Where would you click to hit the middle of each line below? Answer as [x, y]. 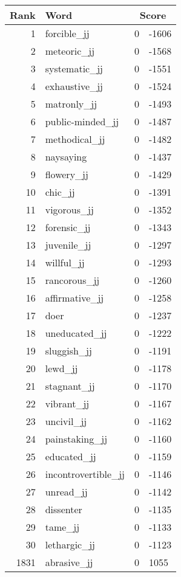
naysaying [66, 157]
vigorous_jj [69, 209]
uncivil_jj [66, 421]
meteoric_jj [70, 51]
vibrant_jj [67, 403]
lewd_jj [61, 368]
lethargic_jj [70, 544]
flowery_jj [67, 174]
